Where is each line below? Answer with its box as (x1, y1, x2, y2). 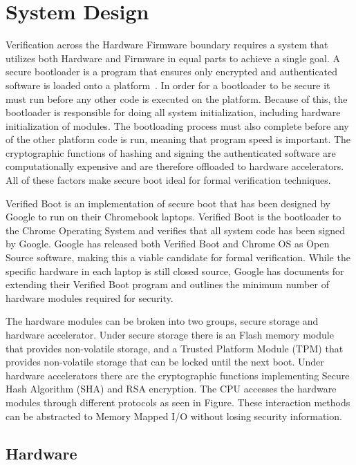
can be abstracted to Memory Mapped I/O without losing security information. (6, 408, 342, 423)
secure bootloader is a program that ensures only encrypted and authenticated (6, 64, 338, 79)
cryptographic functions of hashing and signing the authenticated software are (6, 145, 336, 160)
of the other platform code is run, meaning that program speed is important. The (6, 132, 351, 146)
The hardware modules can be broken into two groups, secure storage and (6, 314, 319, 328)
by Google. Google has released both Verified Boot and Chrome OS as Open (6, 236, 330, 251)
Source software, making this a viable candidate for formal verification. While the (6, 250, 350, 265)
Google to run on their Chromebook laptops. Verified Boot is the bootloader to (6, 209, 341, 224)
